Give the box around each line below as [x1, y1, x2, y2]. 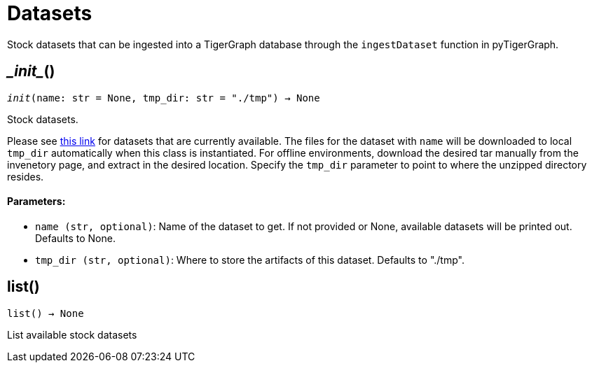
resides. [7, 170, 44, 183]
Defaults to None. [35, 232, 116, 244]
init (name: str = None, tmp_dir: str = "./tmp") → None [7, 92, 320, 104]
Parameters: [7, 195, 66, 208]
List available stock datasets [7, 328, 137, 341]
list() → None [7, 307, 84, 319]
